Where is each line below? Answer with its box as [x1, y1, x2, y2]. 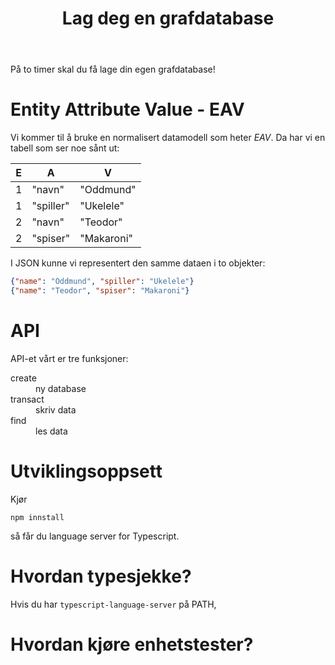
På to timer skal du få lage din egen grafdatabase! [10, 63, 216, 76]
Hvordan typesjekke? [10, 565, 192, 587]
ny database [35, 382, 87, 394]
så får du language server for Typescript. [10, 530, 180, 542]
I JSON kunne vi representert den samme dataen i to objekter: [10, 257, 266, 269]
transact [10, 393, 45, 405]
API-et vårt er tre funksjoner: [10, 352, 129, 364]
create [10, 372, 37, 384]
